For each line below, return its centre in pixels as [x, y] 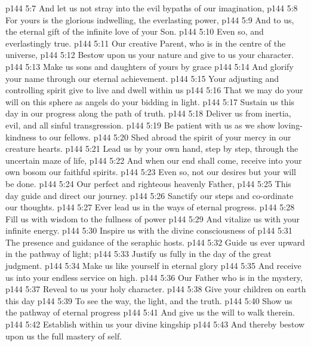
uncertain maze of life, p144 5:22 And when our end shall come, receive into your [154, 160]
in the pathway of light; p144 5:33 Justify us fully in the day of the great [138, 254]
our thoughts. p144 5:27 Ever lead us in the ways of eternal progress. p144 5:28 [150, 207]
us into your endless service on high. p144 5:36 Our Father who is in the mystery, [154, 277]
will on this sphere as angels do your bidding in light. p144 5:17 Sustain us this [150, 101]
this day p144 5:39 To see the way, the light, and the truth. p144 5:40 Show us [149, 300]
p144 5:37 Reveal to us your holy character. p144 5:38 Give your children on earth [156, 289]
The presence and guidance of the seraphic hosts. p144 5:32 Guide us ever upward [155, 242]
